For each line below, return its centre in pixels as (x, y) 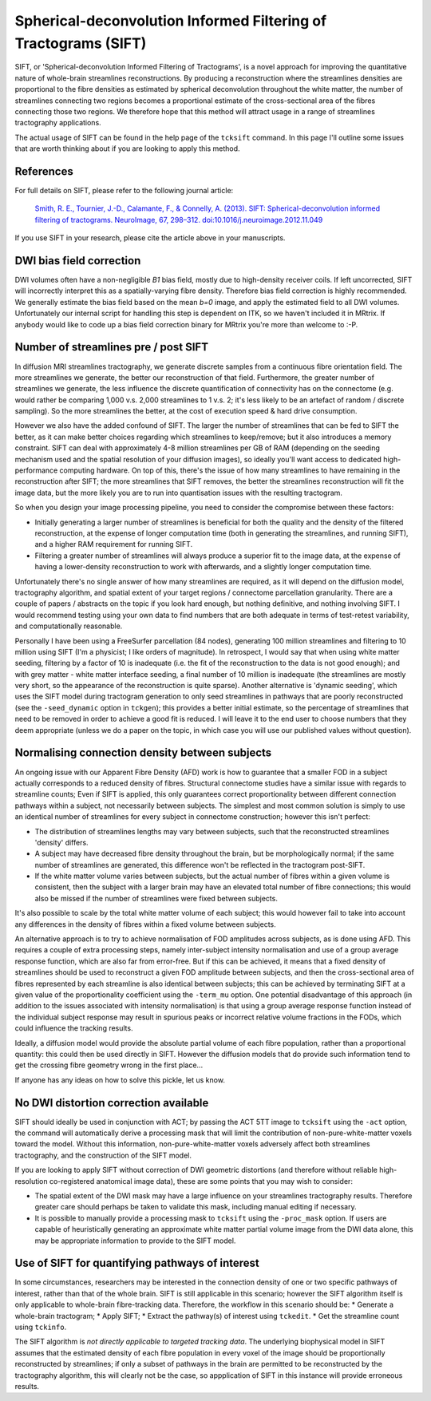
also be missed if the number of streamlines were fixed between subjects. (156, 898)
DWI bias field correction (78, 261)
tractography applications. (58, 123)
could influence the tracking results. (74, 1028)
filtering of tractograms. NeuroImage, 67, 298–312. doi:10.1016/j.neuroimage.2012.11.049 (179, 220)
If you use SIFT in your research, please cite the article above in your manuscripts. (150, 238)
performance (36, 470)
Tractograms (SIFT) (81, 43)
